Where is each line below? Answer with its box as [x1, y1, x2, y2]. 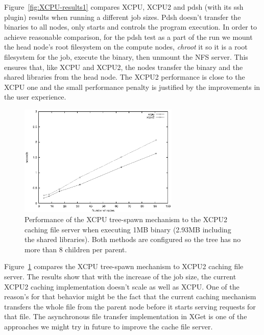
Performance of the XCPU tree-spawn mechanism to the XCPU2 [25, 214, 228, 225]
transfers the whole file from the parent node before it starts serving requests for [4, 301, 256, 312]
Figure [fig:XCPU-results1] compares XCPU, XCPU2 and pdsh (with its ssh [4, 2, 244, 12]
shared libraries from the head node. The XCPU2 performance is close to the [4, 71, 245, 82]
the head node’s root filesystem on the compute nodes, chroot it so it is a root [4, 41, 248, 52]
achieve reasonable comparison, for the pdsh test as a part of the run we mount [4, 31, 253, 42]
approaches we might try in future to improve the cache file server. [4, 321, 213, 331]
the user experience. [4, 91, 66, 102]
